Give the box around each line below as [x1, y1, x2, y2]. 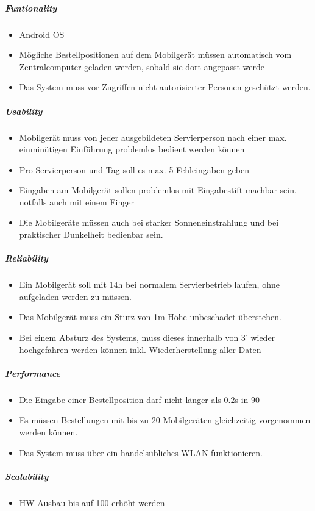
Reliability [5, 252, 48, 265]
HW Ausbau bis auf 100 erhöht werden [19, 496, 165, 509]
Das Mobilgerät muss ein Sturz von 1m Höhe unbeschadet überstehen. [19, 310, 281, 323]
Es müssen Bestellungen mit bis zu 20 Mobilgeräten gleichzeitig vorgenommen [19, 413, 311, 426]
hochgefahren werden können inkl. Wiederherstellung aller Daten [19, 343, 261, 356]
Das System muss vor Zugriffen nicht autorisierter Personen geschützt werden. [19, 80, 311, 93]
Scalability [5, 470, 49, 482]
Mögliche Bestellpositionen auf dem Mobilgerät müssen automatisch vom [19, 48, 292, 61]
